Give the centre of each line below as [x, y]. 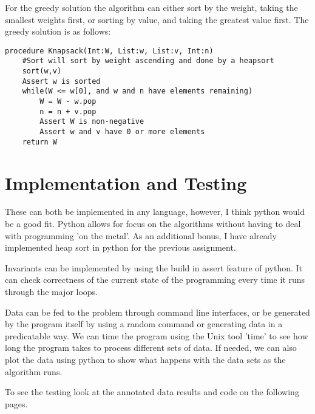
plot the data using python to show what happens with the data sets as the [145, 359]
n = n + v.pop [68, 111]
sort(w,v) [42, 71]
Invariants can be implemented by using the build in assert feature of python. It [154, 267]
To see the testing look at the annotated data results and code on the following [152, 392]
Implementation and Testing [126, 182]
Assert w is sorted [61, 81]
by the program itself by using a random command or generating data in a [144, 324]
